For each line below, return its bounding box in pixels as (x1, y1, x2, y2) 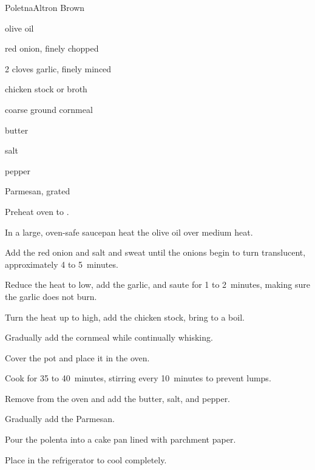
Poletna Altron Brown (5, 1, 85, 13)
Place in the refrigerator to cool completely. (5, 453, 167, 466)
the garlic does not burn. (5, 290, 97, 302)
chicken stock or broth (5, 83, 87, 95)
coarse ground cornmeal (5, 103, 93, 115)
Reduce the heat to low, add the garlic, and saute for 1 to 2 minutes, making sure (5, 278, 310, 291)
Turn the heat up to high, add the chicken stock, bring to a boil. (5, 310, 245, 323)
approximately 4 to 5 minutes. (5, 257, 118, 270)
